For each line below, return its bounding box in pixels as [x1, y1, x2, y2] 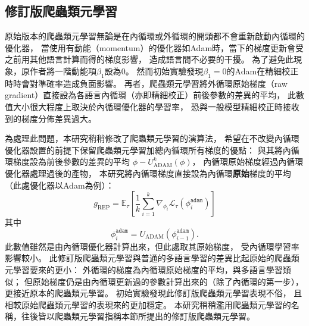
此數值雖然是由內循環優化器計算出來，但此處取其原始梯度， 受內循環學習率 [5, 240, 299, 252]
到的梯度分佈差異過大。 [5, 112, 96, 124]
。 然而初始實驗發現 [125, 64, 204, 77]
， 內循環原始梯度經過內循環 [192, 155, 304, 168]
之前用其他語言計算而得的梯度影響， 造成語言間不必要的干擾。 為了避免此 [5, 53, 294, 65]
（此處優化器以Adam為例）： [5, 178, 114, 191]
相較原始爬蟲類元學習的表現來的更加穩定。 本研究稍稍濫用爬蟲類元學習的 [5, 298, 291, 311]
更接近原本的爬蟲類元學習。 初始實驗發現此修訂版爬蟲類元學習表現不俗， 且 [5, 287, 302, 299]
